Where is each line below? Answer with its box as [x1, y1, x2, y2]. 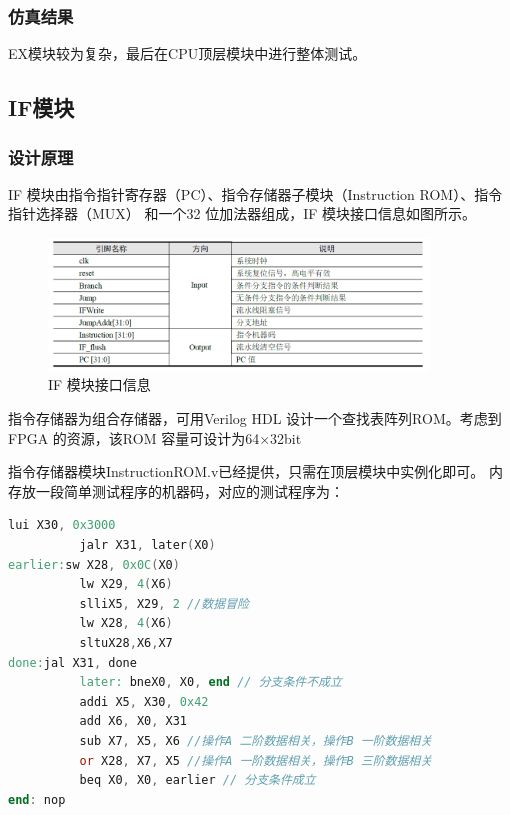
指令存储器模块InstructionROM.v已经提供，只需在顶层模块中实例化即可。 [8, 461, 485, 482]
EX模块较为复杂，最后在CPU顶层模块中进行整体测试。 [8, 43, 367, 64]
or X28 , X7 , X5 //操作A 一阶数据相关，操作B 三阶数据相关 [79, 753, 433, 768]
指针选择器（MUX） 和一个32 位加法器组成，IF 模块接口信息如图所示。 [8, 203, 477, 224]
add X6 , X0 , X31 [79, 714, 188, 729]
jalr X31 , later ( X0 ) [79, 537, 216, 552]
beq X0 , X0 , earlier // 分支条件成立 [79, 773, 316, 788]
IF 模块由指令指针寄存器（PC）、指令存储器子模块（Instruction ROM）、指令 [8, 183, 503, 204]
